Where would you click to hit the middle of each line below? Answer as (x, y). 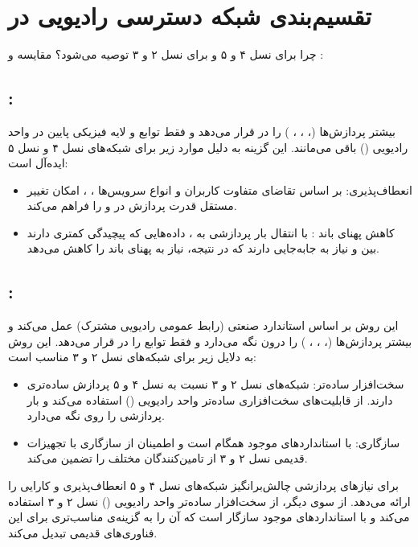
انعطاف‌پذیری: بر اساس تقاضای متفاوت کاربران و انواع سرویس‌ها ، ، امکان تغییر (219, 189)
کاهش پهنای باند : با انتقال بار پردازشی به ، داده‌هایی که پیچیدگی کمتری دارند (211, 232)
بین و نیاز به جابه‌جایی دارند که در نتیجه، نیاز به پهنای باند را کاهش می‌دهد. (203, 248)
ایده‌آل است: (38, 163)
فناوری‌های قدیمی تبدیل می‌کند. (83, 532)
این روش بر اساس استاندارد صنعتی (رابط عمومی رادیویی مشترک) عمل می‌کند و (203, 325)
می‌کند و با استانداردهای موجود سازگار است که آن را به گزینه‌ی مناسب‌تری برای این (209, 517)
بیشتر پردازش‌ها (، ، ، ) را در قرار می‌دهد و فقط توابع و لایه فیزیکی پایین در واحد (202, 131)
